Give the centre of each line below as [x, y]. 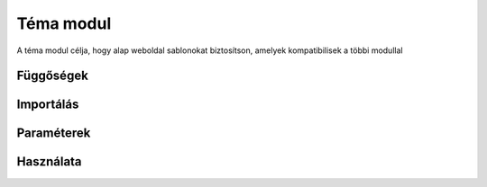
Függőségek [53, 76]
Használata [49, 162]
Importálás [48, 105]
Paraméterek [54, 134]
